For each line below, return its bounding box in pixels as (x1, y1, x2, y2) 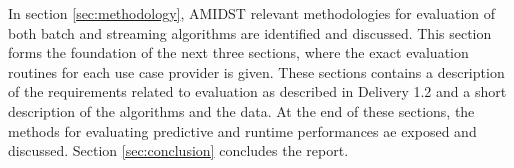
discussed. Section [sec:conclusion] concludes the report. (8, 140, 349, 161)
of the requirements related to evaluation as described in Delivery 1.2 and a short (8, 81, 507, 102)
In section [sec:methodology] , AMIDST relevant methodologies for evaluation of (8, 3, 496, 23)
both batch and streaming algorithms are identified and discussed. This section (8, 22, 492, 43)
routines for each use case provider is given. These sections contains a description (8, 61, 505, 82)
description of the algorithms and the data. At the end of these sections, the (8, 100, 475, 121)
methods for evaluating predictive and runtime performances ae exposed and (8, 120, 477, 141)
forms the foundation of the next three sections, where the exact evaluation (8, 42, 469, 63)
